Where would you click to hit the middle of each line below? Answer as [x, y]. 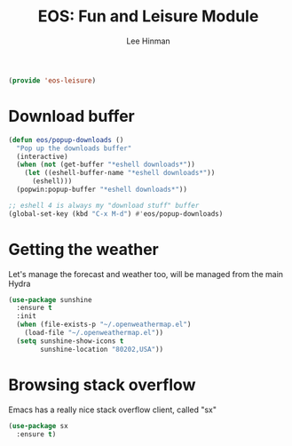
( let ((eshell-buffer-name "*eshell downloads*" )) [120, 173]
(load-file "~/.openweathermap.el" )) [94, 333]
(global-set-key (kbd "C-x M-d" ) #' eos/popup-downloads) [116, 214]
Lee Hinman [148, 41]
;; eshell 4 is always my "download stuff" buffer [104, 205]
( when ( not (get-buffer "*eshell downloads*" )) [106, 165]
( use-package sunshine [50, 299]
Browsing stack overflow [102, 385]
